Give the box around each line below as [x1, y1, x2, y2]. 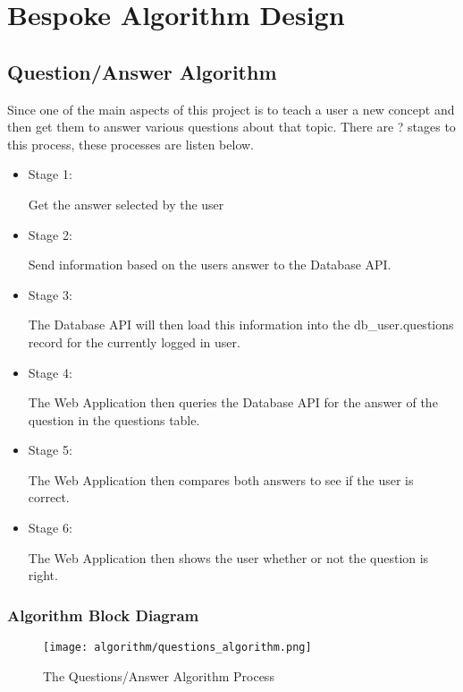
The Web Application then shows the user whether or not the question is [28, 548, 429, 567]
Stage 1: [28, 165, 72, 184]
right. [28, 566, 58, 585]
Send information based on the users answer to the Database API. [28, 255, 391, 274]
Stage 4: [28, 363, 72, 381]
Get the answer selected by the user [28, 194, 224, 213]
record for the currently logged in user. [28, 332, 240, 351]
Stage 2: [28, 225, 72, 243]
